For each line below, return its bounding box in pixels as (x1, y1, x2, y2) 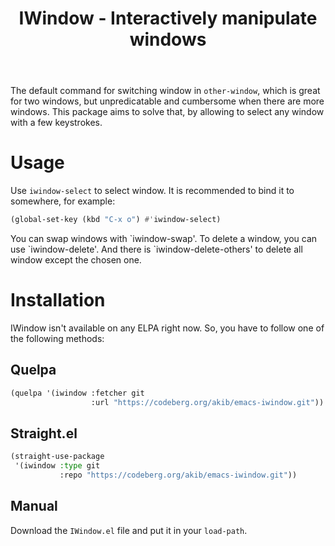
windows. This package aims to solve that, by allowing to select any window (10, 106, 325, 118)
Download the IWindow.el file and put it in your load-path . (10, 524, 248, 536)
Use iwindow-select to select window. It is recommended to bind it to (10, 185, 295, 197)
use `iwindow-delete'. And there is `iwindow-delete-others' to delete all (10, 243, 303, 255)
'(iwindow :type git (14, 461, 101, 471)
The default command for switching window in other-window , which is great (10, 85, 321, 97)
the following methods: (10, 332, 105, 344)
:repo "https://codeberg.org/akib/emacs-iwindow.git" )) (59, 470, 298, 481)
